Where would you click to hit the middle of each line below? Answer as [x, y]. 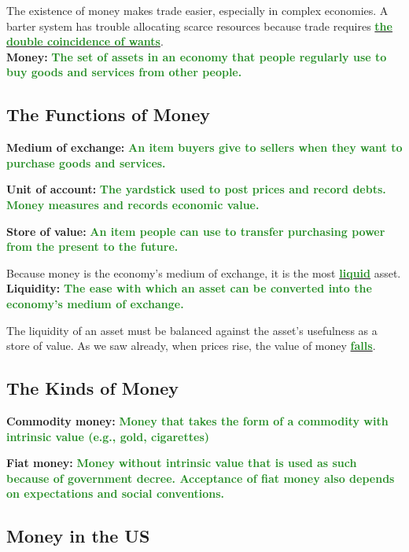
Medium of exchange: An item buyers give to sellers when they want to [204, 147]
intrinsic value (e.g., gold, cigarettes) [108, 436]
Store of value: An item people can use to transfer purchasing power [196, 231]
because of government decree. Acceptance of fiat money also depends [201, 478]
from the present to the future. [92, 247]
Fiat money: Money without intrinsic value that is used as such [182, 463]
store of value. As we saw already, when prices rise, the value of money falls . [191, 346]
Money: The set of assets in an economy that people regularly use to [197, 56]
